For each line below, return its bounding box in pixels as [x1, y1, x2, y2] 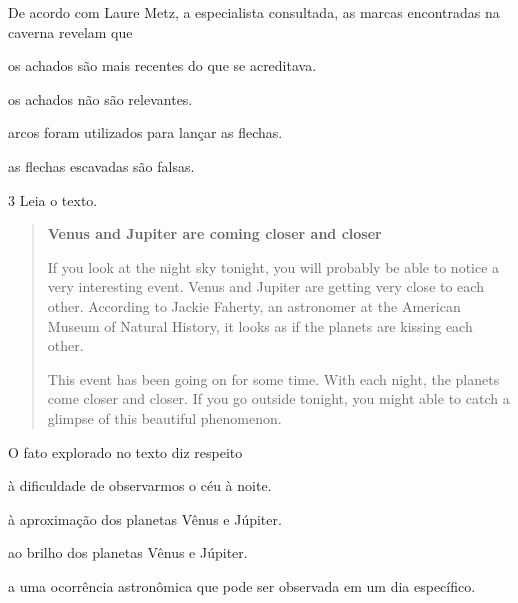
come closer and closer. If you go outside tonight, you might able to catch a [47, 388, 510, 409]
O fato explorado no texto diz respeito [8, 441, 243, 462]
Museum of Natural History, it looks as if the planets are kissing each [47, 315, 473, 336]
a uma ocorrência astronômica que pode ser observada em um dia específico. [8, 575, 476, 596]
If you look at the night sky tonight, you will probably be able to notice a [47, 256, 500, 277]
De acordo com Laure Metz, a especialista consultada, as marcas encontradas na [8, 2, 500, 22]
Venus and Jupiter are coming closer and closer [47, 223, 382, 244]
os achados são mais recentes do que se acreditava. [8, 55, 317, 76]
